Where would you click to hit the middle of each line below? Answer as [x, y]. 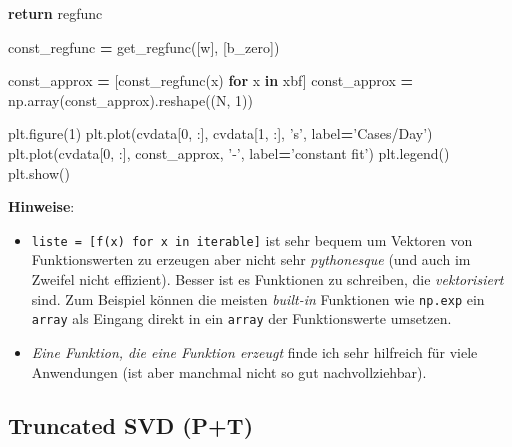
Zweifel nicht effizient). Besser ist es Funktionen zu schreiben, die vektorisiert [267, 279]
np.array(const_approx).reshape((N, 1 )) [130, 99]
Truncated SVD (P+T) [131, 425]
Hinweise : [41, 206]
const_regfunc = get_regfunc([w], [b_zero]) [144, 46]
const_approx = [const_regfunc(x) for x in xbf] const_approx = [210, 80]
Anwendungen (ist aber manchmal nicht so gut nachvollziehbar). [229, 371]
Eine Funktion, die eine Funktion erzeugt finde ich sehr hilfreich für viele [254, 351]
